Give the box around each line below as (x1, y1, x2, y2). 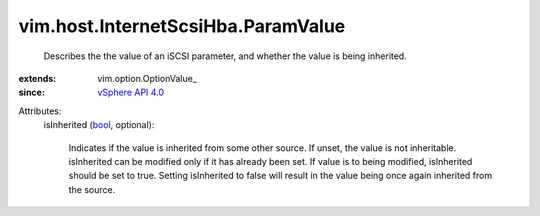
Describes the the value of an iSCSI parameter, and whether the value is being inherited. (43, 50, 407, 62)
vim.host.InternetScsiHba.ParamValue (18, 15, 346, 37)
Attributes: (18, 105, 62, 117)
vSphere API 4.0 (97, 86, 165, 99)
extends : (18, 72, 57, 84)
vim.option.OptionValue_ (97, 72, 197, 84)
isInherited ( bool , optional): (43, 119, 155, 131)
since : (18, 86, 45, 99)
